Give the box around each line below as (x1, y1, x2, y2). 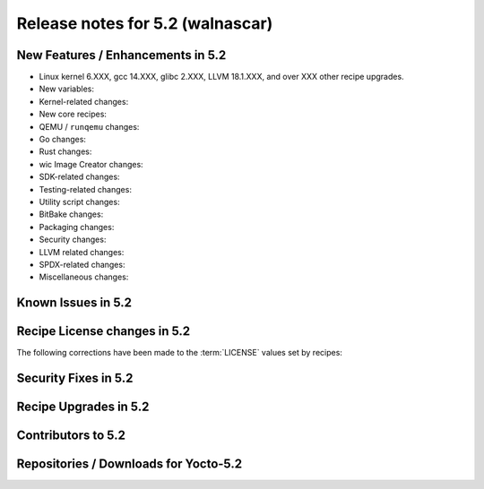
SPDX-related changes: (39, 259, 125, 270)
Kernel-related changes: (39, 96, 129, 107)
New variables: (39, 83, 94, 94)
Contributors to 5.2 (16, 428, 125, 443)
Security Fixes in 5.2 (16, 371, 134, 386)
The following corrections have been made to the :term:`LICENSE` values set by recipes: (16, 347, 342, 358)
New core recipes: (39, 108, 108, 120)
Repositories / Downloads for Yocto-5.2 (16, 457, 242, 472)
